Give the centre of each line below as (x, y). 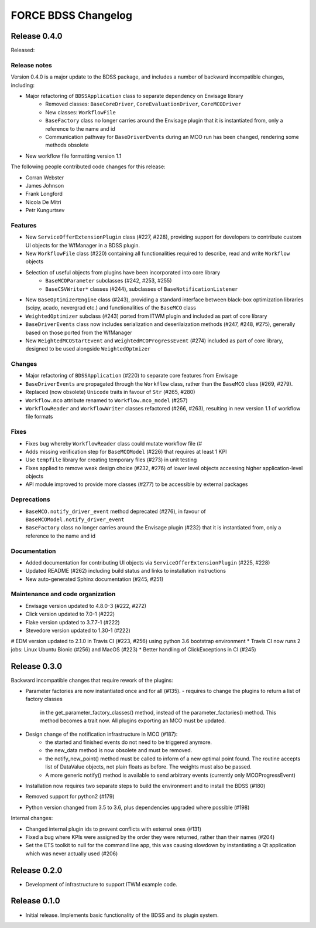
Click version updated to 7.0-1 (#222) (70, 614)
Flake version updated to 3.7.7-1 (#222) (73, 622)
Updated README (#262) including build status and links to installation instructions (126, 571)
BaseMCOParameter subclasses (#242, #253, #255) (109, 281)
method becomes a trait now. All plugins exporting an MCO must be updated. (133, 720)
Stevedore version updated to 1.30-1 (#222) (78, 631)
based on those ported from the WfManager (79, 332)
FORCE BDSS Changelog (72, 15)
